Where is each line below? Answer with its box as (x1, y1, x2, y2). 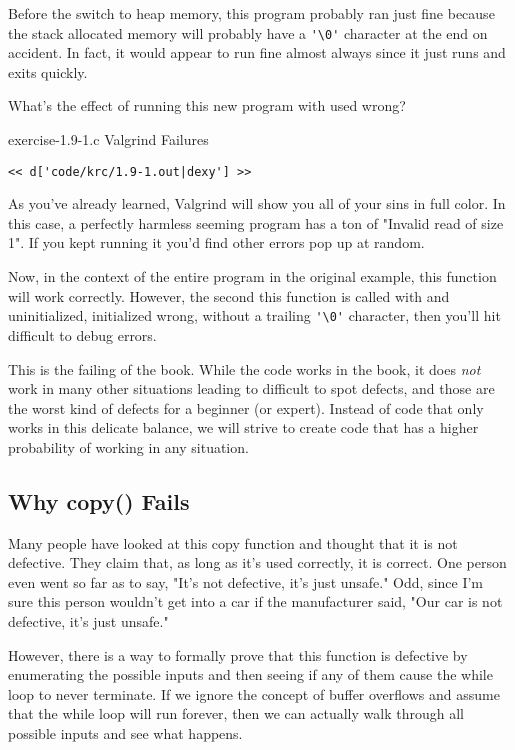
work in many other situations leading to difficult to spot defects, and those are (8, 378, 495, 399)
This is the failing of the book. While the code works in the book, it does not (8, 358, 481, 379)
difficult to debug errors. (8, 324, 157, 345)
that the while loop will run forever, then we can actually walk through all (8, 703, 464, 724)
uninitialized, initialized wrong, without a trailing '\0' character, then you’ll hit (8, 305, 501, 326)
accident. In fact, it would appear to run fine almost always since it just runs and (8, 42, 506, 63)
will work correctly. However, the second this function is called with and (8, 285, 450, 306)
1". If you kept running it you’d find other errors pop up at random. (8, 232, 425, 253)
